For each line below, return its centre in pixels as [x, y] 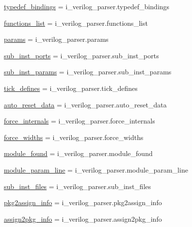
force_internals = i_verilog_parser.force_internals [80, 121]
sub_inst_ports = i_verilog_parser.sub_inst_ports [81, 55]
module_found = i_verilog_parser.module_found [78, 153]
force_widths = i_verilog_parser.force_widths [74, 137]
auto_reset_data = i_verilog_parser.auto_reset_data [85, 104]
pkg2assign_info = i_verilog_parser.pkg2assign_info [83, 202]
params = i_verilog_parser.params [56, 39]
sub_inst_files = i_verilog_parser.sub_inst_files [78, 186]
